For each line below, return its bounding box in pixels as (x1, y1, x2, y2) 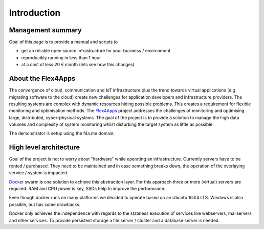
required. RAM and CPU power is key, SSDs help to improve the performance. (9, 185, 166, 191)
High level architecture (9, 143, 80, 152)
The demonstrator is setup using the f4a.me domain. (9, 130, 115, 137)
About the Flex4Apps (9, 74, 76, 83)
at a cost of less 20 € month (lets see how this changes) (21, 62, 134, 68)
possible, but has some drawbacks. (9, 201, 81, 207)
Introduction (9, 7, 61, 18)
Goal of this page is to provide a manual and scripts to (9, 39, 118, 45)
